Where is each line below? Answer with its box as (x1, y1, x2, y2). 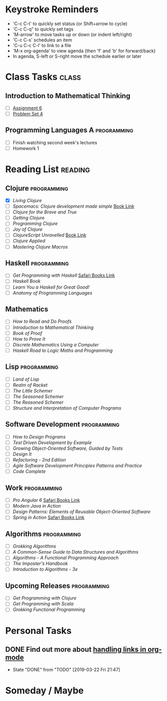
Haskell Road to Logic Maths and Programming (12, 347, 113, 354)
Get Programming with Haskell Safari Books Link (12, 272, 115, 278)
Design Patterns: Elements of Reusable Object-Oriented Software (12, 509, 151, 515)
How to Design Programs (12, 433, 66, 440)
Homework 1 (12, 145, 39, 151)
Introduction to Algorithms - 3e (12, 566, 78, 573)
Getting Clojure (12, 215, 45, 221)
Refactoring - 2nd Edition (12, 457, 66, 463)
